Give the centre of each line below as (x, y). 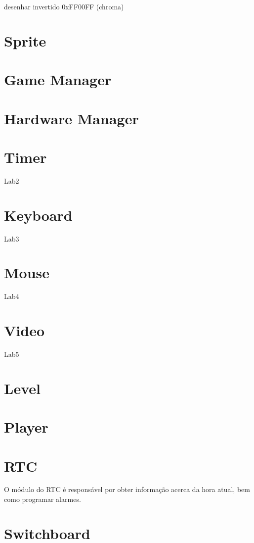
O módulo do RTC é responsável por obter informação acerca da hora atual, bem (127, 489)
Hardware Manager (71, 118)
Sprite (25, 40)
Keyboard (38, 215)
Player (26, 427)
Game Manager (58, 79)
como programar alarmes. (42, 499)
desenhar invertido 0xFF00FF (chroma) (64, 6)
